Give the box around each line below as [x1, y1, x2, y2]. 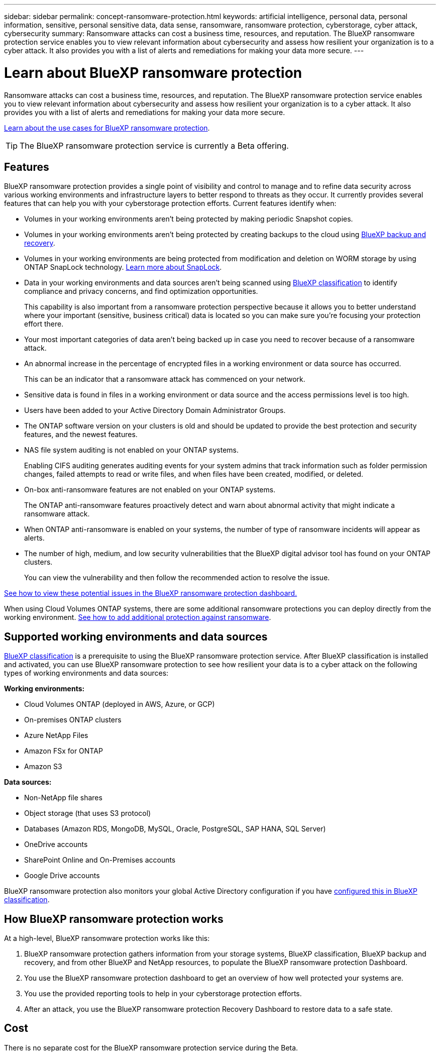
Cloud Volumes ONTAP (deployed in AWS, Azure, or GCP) [24, 700, 215, 709]
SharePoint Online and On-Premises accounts [24, 856, 176, 865]
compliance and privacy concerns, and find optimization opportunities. [24, 287, 258, 296]
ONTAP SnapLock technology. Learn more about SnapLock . [24, 263, 222, 272]
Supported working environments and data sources [4, 630, 268, 643]
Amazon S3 [24, 762, 62, 771]
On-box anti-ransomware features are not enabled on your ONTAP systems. [24, 485, 276, 494]
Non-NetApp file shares [24, 793, 102, 802]
